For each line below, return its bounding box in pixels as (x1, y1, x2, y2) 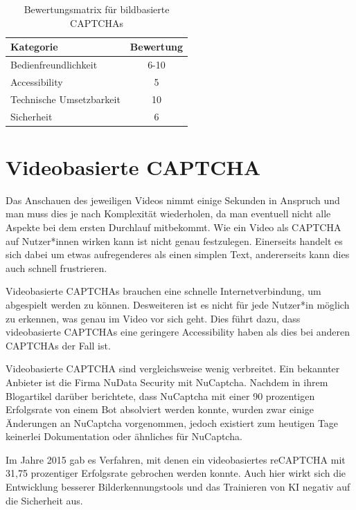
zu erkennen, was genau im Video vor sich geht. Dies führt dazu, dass (6, 311, 301, 325)
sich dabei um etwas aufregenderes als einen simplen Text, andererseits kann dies (6, 247, 350, 262)
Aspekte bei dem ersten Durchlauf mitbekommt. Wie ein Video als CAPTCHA (6, 219, 341, 234)
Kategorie (10, 39, 58, 54)
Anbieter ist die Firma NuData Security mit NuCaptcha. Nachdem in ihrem (6, 374, 328, 389)
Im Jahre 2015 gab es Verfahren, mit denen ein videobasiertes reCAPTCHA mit (6, 452, 346, 466)
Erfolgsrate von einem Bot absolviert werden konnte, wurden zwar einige (6, 402, 314, 417)
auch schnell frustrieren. (6, 260, 107, 275)
